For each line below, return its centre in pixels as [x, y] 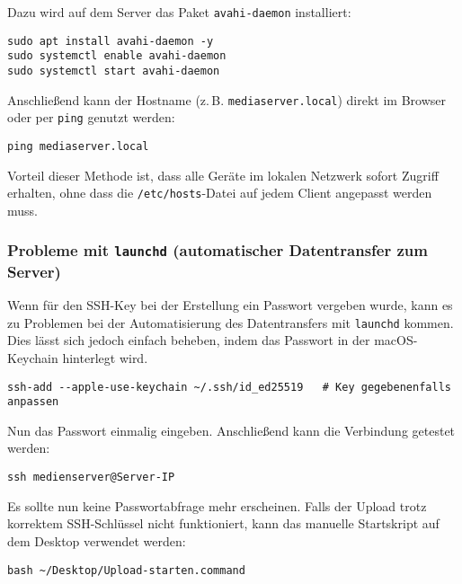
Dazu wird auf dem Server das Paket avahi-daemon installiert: [179, 12]
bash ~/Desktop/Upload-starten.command [126, 570]
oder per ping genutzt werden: [91, 117]
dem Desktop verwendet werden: [97, 540]
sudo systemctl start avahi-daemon [114, 71]
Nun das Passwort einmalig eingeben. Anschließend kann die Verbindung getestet [231, 430]
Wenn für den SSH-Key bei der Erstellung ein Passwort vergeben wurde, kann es [230, 305]
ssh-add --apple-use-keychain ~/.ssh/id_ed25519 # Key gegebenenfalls [229, 387]
